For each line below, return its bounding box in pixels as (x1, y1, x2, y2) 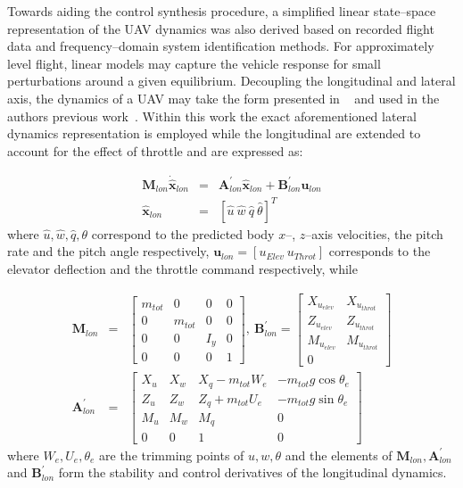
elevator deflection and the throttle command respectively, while (7, 259, 358, 277)
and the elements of (285, 445, 393, 464)
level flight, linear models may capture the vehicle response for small (7, 54, 381, 72)
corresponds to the (328, 242, 431, 261)
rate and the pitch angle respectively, (7, 242, 210, 261)
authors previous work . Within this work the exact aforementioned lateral (7, 106, 417, 125)
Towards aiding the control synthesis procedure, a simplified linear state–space (7, 2, 436, 20)
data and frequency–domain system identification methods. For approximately (7, 37, 434, 55)
